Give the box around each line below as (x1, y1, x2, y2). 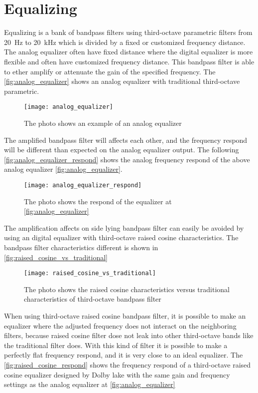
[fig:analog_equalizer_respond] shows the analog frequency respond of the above (4, 154, 250, 164)
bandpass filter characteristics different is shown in (4, 242, 158, 252)
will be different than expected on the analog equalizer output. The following (4, 144, 239, 155)
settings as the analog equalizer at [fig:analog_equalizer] (4, 379, 175, 390)
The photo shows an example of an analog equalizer (24, 117, 182, 128)
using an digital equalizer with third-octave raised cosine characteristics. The (4, 232, 239, 243)
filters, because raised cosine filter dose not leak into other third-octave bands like (4, 330, 254, 341)
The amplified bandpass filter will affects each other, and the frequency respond (4, 134, 248, 145)
